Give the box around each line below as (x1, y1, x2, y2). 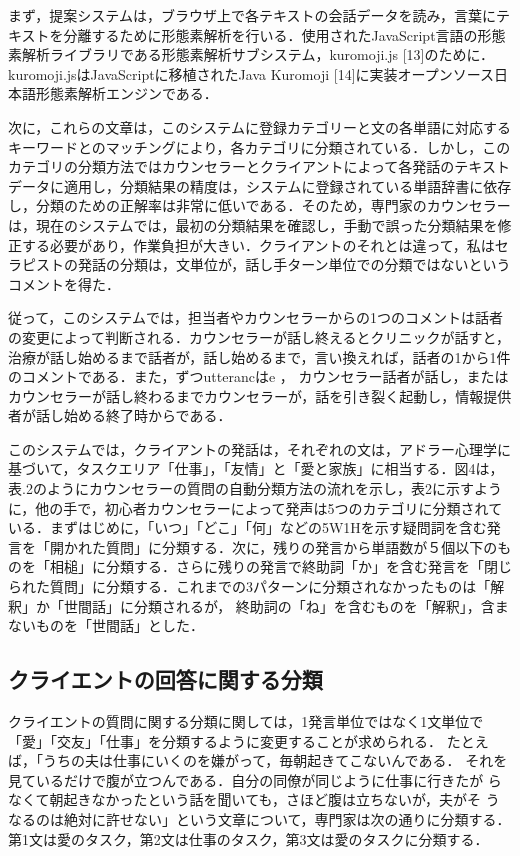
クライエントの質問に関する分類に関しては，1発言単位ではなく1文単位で (8, 711, 484, 732)
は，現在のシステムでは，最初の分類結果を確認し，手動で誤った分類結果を (8, 214, 498, 235)
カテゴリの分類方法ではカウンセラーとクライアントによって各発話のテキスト (8, 156, 510, 177)
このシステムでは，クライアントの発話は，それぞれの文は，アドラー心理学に (8, 438, 512, 459)
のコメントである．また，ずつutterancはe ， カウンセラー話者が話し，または (8, 366, 509, 387)
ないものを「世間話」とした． (8, 615, 204, 636)
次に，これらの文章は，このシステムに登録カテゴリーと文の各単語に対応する (8, 116, 511, 137)
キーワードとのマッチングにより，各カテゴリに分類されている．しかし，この (8, 136, 511, 157)
